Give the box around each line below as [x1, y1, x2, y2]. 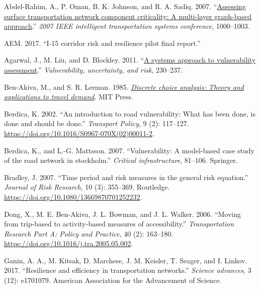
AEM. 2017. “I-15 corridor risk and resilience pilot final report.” [4, 37, 201, 48]
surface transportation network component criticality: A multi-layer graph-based [4, 11, 252, 21]
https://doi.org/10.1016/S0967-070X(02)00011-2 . [4, 128, 154, 138]
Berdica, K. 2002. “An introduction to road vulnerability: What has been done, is [4, 108, 255, 119]
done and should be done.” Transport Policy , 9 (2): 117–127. [4, 118, 189, 129]
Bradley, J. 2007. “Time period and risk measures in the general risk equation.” [4, 171, 248, 182]
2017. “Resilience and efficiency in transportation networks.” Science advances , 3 [4, 265, 251, 275]
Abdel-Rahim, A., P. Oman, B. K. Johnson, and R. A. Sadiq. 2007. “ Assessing [4, 1, 246, 11]
